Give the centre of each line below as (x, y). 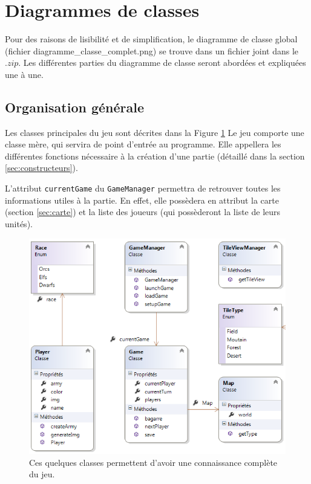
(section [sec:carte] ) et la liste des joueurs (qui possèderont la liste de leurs (143, 212)
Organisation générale (75, 107)
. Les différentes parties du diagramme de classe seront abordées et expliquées (162, 63)
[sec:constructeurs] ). (41, 168)
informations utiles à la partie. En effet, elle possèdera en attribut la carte (142, 200)
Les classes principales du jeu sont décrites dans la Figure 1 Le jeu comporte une (155, 132)
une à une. (24, 74)
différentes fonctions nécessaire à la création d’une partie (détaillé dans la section (155, 156)
